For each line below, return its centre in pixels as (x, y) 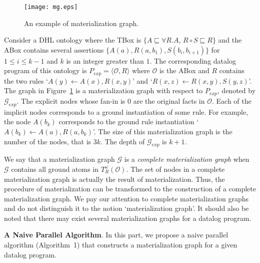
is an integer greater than (105, 60)
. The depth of (123, 141)
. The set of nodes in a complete (175, 169)
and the (230, 40)
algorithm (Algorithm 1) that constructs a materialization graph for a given (121, 245)
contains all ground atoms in (55, 169)
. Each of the (232, 100)
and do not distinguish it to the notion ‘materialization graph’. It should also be (126, 208)
